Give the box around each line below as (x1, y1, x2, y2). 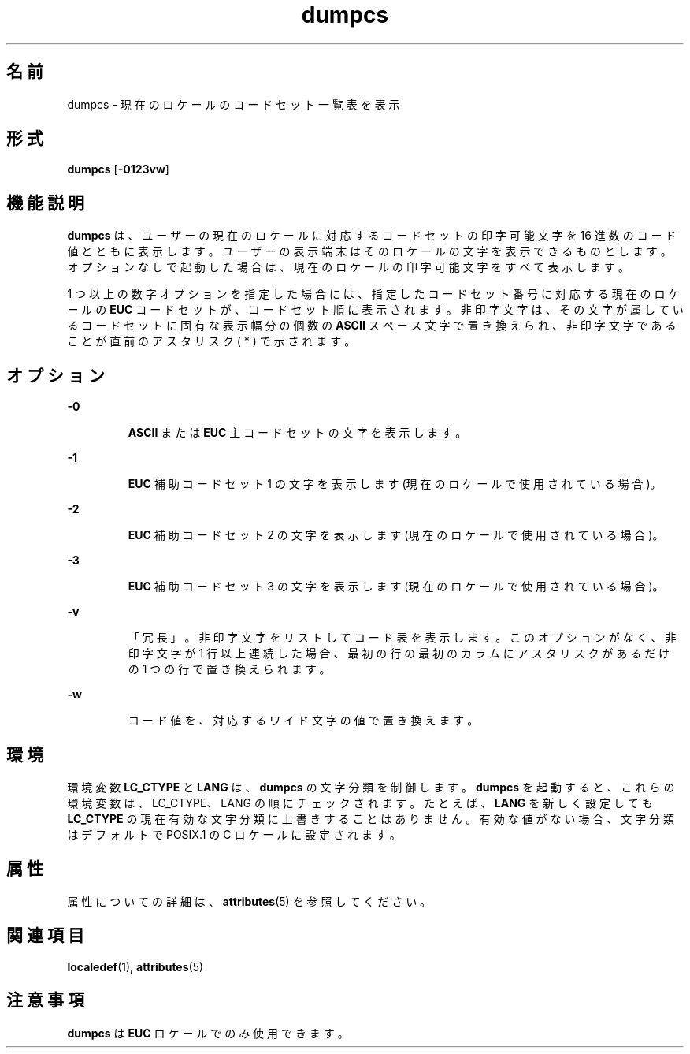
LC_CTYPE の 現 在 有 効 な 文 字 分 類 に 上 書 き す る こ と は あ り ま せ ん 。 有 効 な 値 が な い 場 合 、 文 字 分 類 (67, 811, 675, 825)
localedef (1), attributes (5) (67, 959, 204, 974)
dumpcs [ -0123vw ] (67, 162, 169, 177)
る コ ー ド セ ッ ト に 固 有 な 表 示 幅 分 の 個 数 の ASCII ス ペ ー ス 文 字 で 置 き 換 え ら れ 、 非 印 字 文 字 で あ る (67, 318, 677, 333)
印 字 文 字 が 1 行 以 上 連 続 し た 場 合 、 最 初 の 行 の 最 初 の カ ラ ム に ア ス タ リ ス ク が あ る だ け (128, 646, 670, 661)
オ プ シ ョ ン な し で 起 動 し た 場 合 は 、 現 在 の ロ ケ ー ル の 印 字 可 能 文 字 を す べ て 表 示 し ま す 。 (67, 260, 629, 274)
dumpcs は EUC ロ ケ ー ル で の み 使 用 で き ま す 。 (67, 1026, 349, 1040)
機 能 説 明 (6, 192, 84, 213)
